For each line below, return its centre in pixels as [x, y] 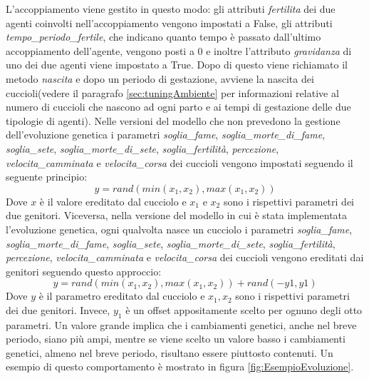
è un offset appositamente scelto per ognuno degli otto [244, 309]
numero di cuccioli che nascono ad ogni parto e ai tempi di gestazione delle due [178, 107]
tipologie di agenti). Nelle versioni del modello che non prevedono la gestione [173, 120]
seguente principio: [47, 177]
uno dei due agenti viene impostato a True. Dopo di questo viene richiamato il [177, 65]
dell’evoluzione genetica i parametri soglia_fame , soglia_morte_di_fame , [166, 135]
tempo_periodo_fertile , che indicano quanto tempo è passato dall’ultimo [163, 37]
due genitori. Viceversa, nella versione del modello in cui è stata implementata [177, 215]
